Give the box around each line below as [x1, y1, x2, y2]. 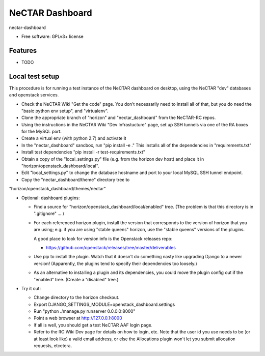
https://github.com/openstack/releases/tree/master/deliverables [46, 244, 176, 250]
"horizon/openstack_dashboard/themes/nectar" [9, 186, 106, 192]
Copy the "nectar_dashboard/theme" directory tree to [21, 177, 130, 182]
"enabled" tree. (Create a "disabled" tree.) [33, 276, 119, 282]
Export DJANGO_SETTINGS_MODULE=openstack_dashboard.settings [33, 301, 175, 307]
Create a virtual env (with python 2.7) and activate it [21, 135, 127, 141]
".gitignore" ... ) [33, 210, 65, 216]
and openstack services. [9, 92, 59, 98]
